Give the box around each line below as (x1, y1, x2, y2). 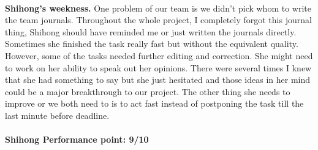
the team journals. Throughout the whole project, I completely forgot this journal (5, 13, 312, 26)
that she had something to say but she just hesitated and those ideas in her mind (5, 73, 311, 86)
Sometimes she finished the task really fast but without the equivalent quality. (5, 37, 298, 50)
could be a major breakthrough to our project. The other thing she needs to (5, 85, 290, 98)
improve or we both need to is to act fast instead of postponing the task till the (5, 97, 304, 110)
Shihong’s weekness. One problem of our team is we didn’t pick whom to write (5, 1, 311, 14)
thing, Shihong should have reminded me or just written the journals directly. (5, 25, 297, 38)
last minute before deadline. (5, 109, 110, 121)
